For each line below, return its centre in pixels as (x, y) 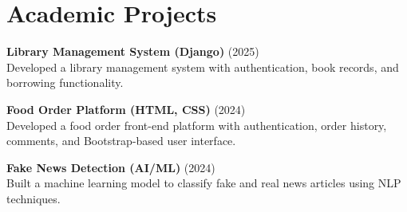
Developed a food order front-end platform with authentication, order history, (197, 125)
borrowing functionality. (65, 82)
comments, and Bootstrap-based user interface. (121, 141)
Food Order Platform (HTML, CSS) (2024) (126, 109)
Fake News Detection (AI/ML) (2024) (111, 167)
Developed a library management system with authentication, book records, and (203, 67)
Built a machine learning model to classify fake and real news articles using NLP (204, 183)
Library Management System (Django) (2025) (133, 51)
